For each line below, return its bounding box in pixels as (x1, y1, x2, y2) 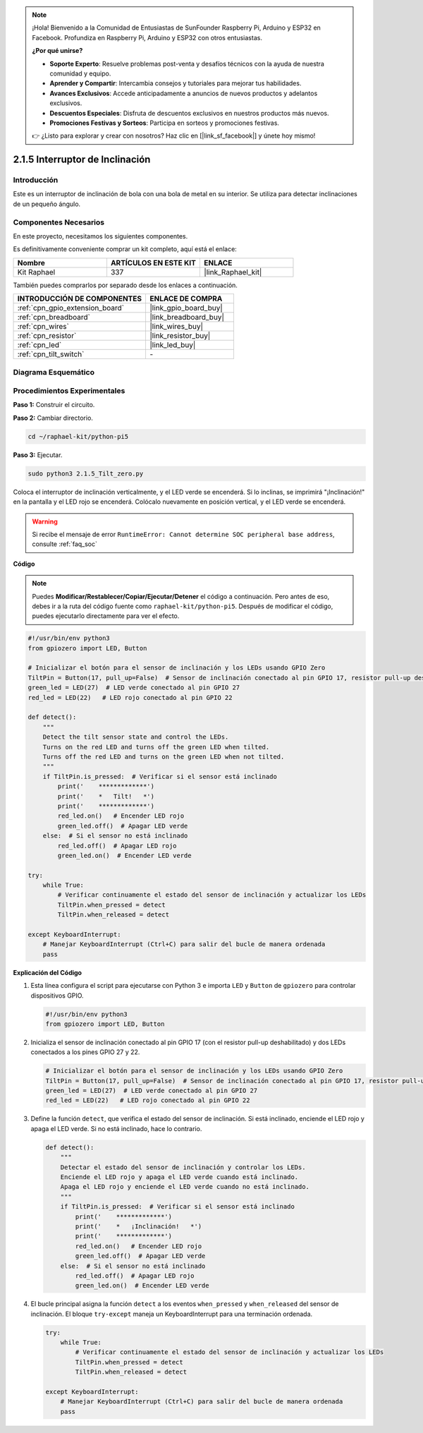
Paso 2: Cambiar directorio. (13, 413, 93, 422)
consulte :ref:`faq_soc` (32, 540, 98, 548)
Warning (32, 517, 58, 526)
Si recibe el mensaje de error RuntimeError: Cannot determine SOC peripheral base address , (32, 530, 335, 538)
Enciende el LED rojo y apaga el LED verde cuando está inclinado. (60, 1173, 299, 1181)
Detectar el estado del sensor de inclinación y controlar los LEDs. (60, 1163, 306, 1171)
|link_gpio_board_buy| (149, 303, 223, 313)
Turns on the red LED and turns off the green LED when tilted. (42, 743, 270, 751)
